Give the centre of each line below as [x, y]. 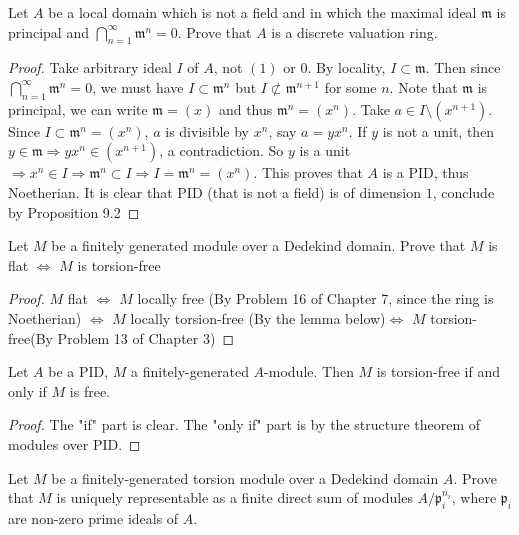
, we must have [138, 86]
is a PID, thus [425, 172]
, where [474, 497]
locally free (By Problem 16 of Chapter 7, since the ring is [315, 298]
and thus [245, 108]
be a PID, [78, 371]
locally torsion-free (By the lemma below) [258, 317]
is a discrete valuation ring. [354, 31]
